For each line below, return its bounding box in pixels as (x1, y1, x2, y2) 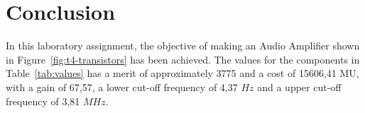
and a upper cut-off (257, 79, 342, 94)
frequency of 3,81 (6, 93, 80, 108)
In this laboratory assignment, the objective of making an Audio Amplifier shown (6, 38, 360, 53)
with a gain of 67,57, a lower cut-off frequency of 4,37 (6, 79, 238, 94)
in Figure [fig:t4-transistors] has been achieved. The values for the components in (6, 52, 360, 66)
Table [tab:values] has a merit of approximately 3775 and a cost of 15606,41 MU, (6, 66, 359, 81)
